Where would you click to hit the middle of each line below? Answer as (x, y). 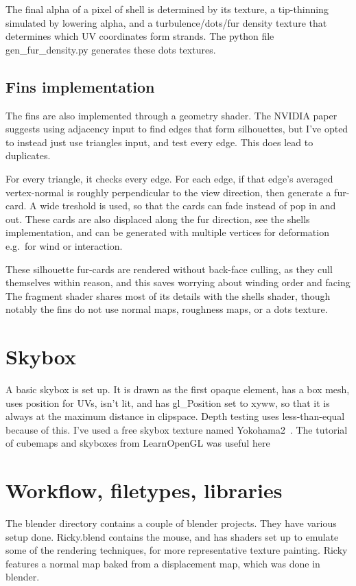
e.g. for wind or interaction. (64, 245)
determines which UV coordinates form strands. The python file (140, 36)
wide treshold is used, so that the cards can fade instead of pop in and (188, 206)
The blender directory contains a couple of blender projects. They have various (171, 523)
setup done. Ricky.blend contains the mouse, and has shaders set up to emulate (172, 536)
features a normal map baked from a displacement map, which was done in (163, 563)
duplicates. (28, 155)
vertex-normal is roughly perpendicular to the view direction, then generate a (168, 192)
